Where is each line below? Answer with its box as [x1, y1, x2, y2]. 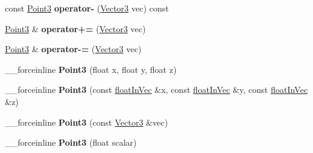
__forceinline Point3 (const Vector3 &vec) [5, 115, 168, 128]
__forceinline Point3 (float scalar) [5, 136, 137, 149]
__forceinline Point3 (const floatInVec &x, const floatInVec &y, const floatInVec [5, 83, 308, 96]
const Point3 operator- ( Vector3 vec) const [5, 2, 169, 14]
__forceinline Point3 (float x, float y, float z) [5, 63, 177, 75]
